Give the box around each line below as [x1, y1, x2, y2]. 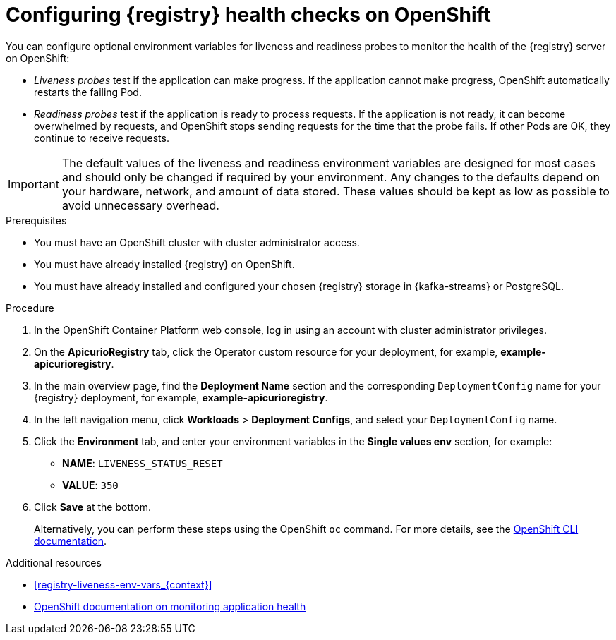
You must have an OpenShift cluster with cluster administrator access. [34, 236, 360, 248]
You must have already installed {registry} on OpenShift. [34, 258, 295, 270]
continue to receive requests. [34, 131, 169, 144]
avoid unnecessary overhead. [61, 198, 219, 212]
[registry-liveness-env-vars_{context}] [34, 578, 212, 591]
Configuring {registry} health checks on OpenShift [6, 3, 491, 27]
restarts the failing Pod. [34, 85, 142, 98]
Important [8, 176, 59, 191]
